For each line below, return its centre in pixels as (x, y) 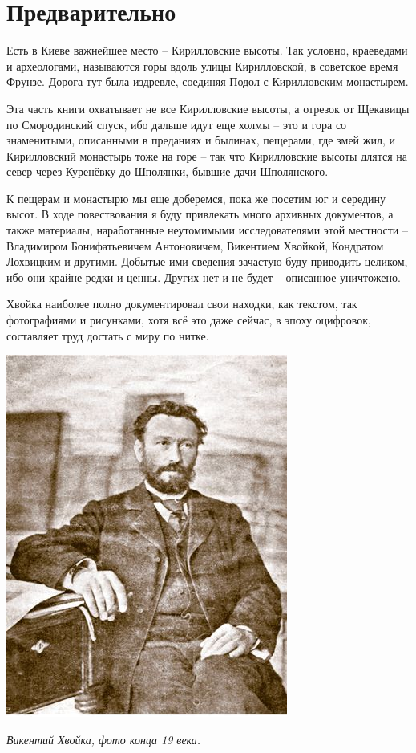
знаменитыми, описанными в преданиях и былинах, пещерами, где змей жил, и (201, 140)
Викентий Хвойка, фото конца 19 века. (104, 739)
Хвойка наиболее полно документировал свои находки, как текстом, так (182, 304)
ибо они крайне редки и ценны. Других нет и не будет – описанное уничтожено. (204, 277)
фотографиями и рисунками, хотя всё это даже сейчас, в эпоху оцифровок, (189, 320)
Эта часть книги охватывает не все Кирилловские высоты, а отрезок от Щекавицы (208, 108)
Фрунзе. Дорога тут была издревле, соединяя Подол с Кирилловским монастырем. (208, 81)
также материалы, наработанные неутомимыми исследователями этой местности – (207, 230)
